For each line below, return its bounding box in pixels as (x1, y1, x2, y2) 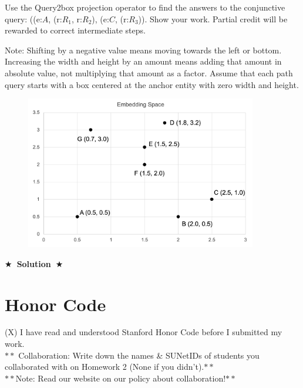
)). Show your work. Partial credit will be (138, 12, 288, 25)
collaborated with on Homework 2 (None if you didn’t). (5, 360, 204, 373)
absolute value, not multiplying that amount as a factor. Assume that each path (5, 66, 293, 79)
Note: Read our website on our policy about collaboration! (15, 372, 226, 384)
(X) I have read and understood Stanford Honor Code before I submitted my (5, 326, 282, 338)
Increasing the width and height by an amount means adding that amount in (5, 55, 282, 68)
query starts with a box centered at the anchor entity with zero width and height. (5, 78, 299, 90)
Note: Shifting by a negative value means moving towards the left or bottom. (5, 43, 282, 56)
